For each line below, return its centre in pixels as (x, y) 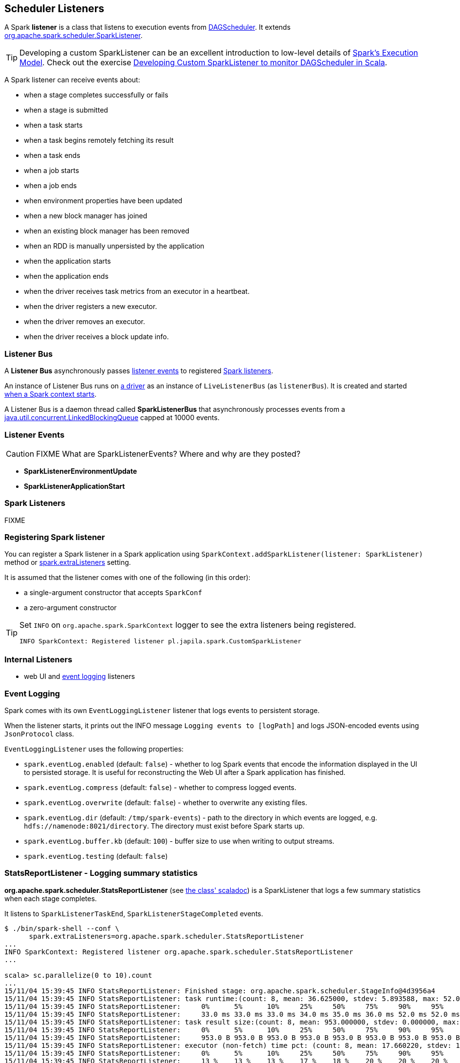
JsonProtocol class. (39, 734)
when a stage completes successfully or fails (96, 95)
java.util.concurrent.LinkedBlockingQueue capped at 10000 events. (112, 418)
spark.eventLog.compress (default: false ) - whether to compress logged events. (160, 787)
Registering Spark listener (55, 537)
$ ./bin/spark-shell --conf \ (62, 928)
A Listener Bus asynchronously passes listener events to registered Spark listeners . (139, 371)
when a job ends (50, 186)
